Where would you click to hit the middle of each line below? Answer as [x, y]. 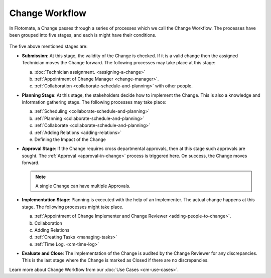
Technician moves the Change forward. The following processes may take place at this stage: [119, 63]
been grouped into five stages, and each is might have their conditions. [83, 35]
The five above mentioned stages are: [48, 46]
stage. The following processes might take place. [73, 207]
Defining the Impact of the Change [70, 140]
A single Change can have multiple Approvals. [83, 186]
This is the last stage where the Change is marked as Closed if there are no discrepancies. [115, 260]
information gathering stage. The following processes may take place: [94, 102]
